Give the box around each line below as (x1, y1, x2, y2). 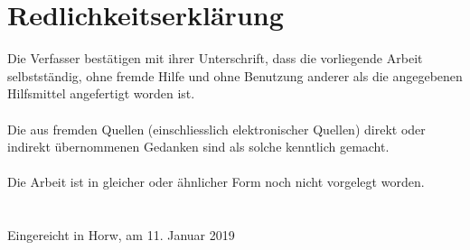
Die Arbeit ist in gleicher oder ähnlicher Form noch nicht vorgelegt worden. (7, 172, 425, 191)
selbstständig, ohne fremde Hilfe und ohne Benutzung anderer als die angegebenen (7, 66, 463, 85)
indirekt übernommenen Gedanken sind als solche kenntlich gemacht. (7, 137, 390, 156)
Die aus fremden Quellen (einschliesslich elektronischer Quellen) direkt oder (7, 119, 426, 138)
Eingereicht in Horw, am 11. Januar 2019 (7, 226, 235, 245)
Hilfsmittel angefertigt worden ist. (7, 84, 195, 103)
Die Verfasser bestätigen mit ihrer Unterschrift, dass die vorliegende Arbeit (7, 49, 423, 68)
